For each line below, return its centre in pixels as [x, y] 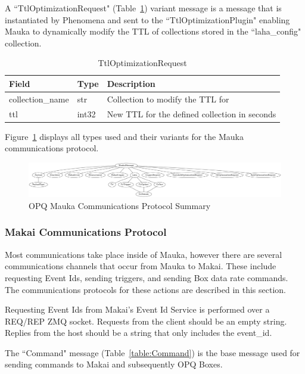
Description [131, 83]
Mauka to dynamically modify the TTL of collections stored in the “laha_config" [153, 31]
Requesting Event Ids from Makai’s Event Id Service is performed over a [137, 309]
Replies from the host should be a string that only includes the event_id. [139, 333]
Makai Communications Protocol [86, 232]
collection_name [39, 99]
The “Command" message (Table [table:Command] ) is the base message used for [152, 352]
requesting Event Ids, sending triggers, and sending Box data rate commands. [147, 277]
